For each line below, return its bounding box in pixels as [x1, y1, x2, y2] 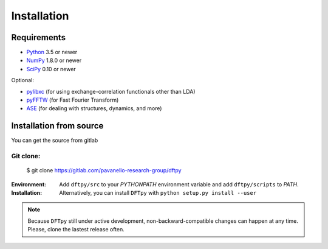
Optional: [11, 77, 35, 84]
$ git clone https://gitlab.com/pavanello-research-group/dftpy [26, 167, 182, 174]
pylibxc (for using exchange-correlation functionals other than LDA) [26, 88, 196, 95]
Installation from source [11, 121, 104, 131]
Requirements [11, 32, 66, 43]
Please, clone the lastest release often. [27, 226, 125, 233]
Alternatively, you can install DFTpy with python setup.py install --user [59, 189, 257, 197]
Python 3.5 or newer [26, 49, 78, 56]
